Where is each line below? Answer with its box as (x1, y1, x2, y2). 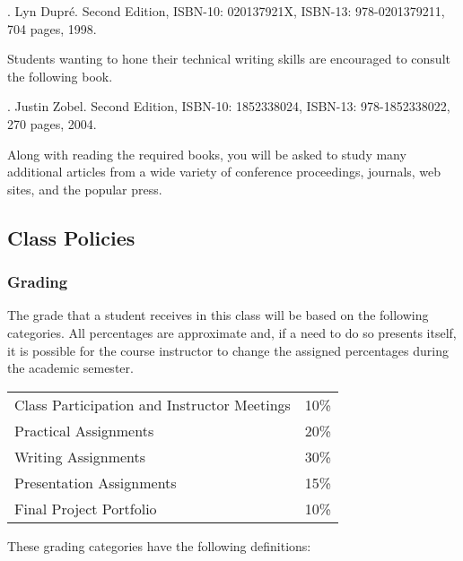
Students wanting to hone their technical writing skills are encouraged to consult (7, 49, 450, 68)
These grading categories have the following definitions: (7, 536, 311, 555)
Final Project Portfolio (14, 497, 157, 519)
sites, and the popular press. (7, 179, 162, 198)
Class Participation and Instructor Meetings (14, 393, 291, 415)
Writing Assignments (14, 445, 146, 467)
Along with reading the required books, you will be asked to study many (7, 144, 406, 163)
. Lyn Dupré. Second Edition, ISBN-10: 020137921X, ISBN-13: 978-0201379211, (7, 2, 445, 20)
